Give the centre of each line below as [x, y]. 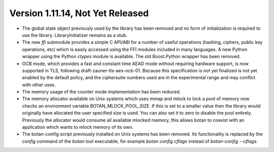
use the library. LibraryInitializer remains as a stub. [75, 35]
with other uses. [39, 85]
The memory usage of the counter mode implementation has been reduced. [101, 92]
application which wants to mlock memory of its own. [78, 127]
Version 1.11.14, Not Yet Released [79, 13]
